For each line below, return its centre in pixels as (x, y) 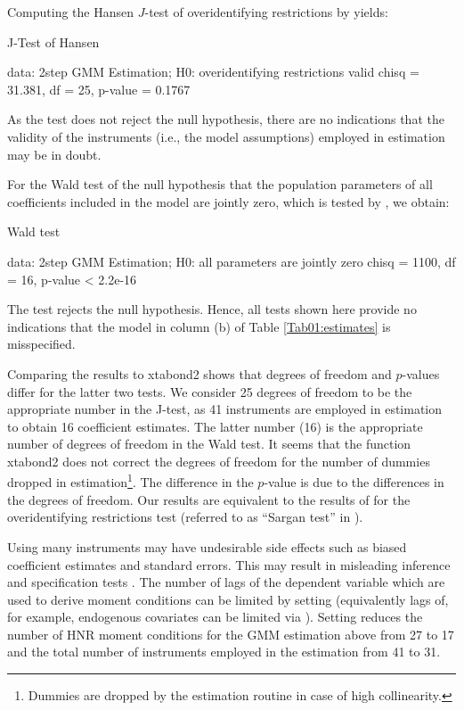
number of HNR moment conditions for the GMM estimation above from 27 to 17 (231, 634)
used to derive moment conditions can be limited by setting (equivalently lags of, (228, 599)
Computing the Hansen (71, 12)
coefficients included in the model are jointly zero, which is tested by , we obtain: (228, 201)
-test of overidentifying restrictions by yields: (266, 12)
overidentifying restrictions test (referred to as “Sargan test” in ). (185, 517)
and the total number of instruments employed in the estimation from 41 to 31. (224, 652)
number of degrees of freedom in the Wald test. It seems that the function (209, 444)
